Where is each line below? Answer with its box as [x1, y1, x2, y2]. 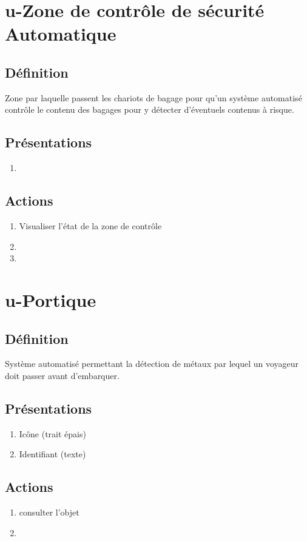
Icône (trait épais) [19, 427, 86, 440]
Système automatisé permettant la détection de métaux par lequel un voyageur [5, 357, 299, 370]
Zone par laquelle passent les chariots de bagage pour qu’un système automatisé [5, 91, 302, 104]
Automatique [5, 21, 116, 46]
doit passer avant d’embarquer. [5, 369, 120, 381]
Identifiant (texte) [19, 448, 86, 460]
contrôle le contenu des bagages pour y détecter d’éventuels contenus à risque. [5, 103, 294, 116]
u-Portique [5, 287, 96, 312]
